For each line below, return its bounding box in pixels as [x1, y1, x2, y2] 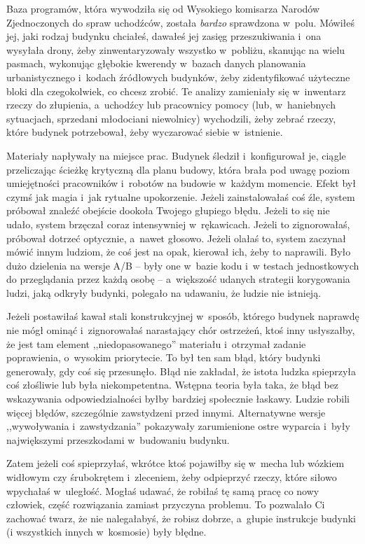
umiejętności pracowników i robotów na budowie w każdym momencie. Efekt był [6, 176, 356, 190]
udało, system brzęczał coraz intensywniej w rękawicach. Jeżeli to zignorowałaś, [6, 216, 350, 231]
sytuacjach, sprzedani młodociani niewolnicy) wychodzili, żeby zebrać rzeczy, [6, 111, 336, 125]
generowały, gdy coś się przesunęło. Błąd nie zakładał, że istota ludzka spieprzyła [6, 363, 357, 378]
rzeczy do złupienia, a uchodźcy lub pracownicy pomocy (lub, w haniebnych [6, 97, 336, 112]
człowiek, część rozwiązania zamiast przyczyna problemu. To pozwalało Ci [6, 497, 325, 512]
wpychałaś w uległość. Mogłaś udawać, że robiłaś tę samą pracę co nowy [6, 483, 319, 498]
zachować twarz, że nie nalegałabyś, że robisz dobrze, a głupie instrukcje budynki [6, 510, 356, 525]
